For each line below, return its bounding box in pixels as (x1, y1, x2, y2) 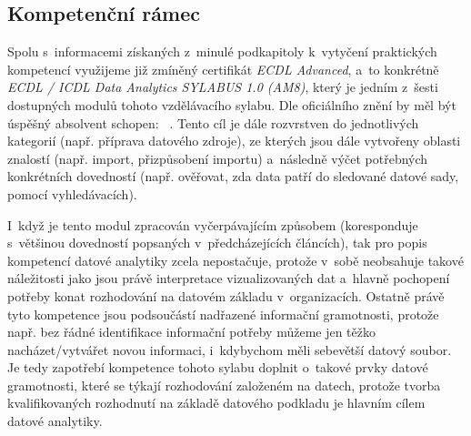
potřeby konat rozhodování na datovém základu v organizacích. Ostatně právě (7, 286, 445, 305)
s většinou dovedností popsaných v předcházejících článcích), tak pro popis (7, 233, 427, 252)
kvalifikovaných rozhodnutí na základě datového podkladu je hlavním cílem (7, 393, 426, 412)
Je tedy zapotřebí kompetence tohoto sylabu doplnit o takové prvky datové (7, 358, 428, 377)
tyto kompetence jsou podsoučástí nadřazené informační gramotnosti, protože (7, 304, 439, 323)
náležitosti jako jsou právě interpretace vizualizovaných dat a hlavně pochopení (7, 269, 450, 288)
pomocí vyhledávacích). (7, 184, 137, 203)
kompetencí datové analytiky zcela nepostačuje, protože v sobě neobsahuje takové (7, 250, 464, 269)
